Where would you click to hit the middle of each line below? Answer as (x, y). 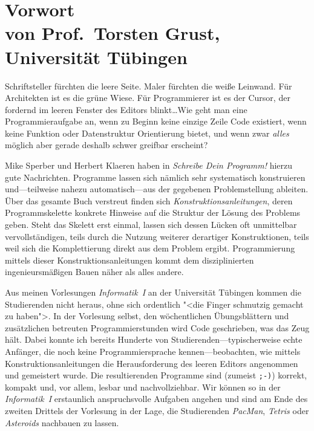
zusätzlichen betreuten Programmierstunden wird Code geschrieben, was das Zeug (157, 327)
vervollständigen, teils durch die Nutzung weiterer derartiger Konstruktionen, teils (157, 236)
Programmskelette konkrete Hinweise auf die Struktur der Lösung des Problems (153, 212)
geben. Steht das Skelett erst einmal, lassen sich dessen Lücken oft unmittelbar (151, 225)
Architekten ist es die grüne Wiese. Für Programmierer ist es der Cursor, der (148, 98)
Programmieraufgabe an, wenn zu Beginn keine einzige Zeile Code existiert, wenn (156, 121)
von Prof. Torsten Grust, (113, 33)
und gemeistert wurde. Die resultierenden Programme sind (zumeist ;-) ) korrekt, (156, 375)
